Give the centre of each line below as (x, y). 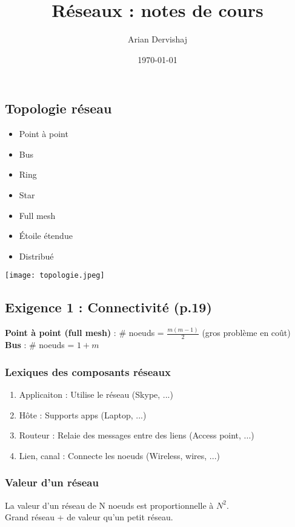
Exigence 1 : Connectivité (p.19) (108, 307)
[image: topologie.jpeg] (55, 276)
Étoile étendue (46, 236)
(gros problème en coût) (246, 333)
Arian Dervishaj (157, 39)
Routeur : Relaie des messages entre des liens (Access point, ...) (137, 435)
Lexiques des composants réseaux (88, 371)
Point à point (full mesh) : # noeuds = (85, 333)
